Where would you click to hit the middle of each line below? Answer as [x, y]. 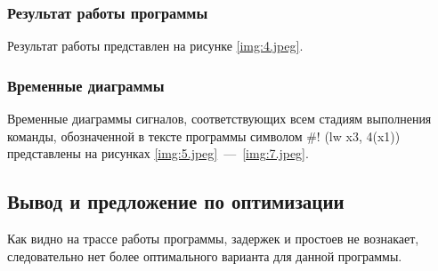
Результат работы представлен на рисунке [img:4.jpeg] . [155, 46]
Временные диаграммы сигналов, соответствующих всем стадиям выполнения [219, 119]
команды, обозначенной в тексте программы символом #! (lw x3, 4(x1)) [204, 135]
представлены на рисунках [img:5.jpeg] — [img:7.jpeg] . [158, 153]
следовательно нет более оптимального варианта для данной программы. [205, 255]
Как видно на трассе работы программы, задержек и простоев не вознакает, [213, 239]
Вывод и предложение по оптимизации [176, 201]
